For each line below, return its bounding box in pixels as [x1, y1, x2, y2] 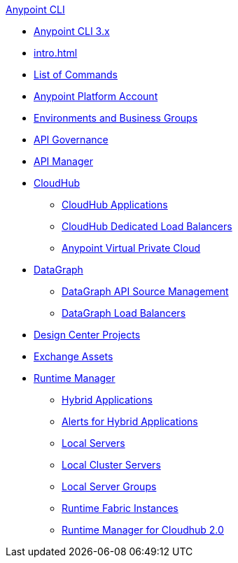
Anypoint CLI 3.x [34, 25, 110, 37]
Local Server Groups [62, 480, 157, 492]
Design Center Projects [34, 329, 141, 341]
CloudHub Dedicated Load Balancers [62, 220, 232, 232]
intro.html [34, 47, 78, 59]
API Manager [34, 155, 93, 167]
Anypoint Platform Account [34, 90, 158, 102]
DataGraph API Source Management [62, 285, 229, 297]
